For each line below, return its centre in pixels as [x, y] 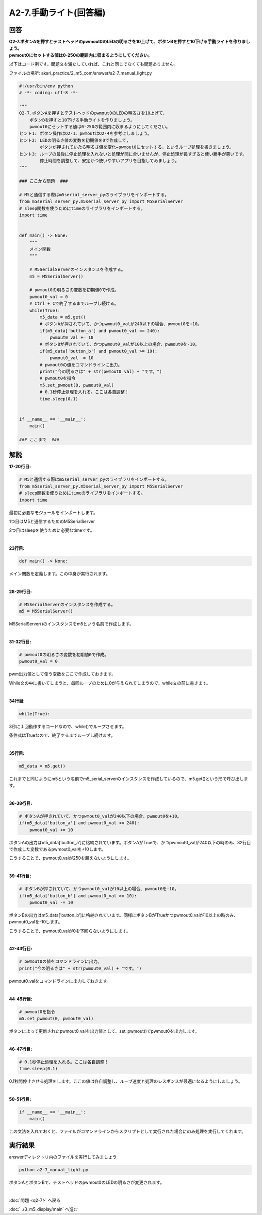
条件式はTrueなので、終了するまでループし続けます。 [62, 735]
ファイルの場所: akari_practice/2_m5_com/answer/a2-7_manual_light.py [81, 73]
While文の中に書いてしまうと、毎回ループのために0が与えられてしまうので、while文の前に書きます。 [110, 683]
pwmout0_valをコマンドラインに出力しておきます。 [60, 981]
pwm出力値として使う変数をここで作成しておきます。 [62, 674]
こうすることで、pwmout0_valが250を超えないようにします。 [70, 858]
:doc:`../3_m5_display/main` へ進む [43, 1209]
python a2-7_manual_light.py [54, 1170]
